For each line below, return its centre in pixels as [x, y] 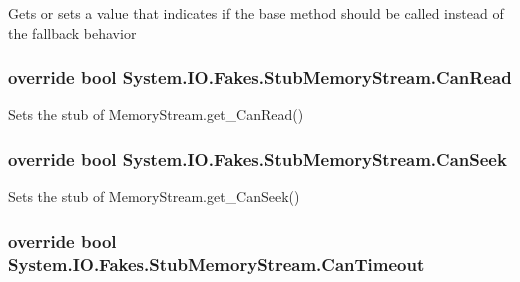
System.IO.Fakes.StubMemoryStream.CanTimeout [216, 263]
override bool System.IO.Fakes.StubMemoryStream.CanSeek [257, 158]
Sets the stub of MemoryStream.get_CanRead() [156, 114]
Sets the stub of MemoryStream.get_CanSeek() [154, 196]
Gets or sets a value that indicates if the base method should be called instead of [256, 13]
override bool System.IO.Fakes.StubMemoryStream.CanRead [260, 77]
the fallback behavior [72, 32]
